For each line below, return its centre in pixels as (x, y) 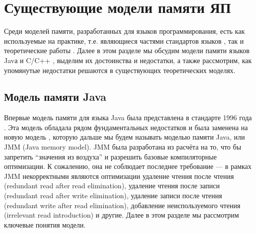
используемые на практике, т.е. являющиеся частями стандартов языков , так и (124, 40)
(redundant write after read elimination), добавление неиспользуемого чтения (122, 205)
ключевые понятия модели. (45, 224)
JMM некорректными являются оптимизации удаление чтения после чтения (119, 176)
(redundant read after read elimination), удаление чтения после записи (112, 186)
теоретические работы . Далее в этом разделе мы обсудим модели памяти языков (127, 50)
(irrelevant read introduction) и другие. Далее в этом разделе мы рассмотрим (122, 215)
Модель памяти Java (55, 97)
